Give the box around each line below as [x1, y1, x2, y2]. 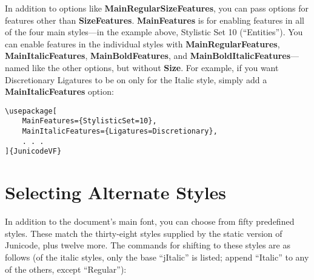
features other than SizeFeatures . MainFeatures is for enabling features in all [5, 13, 304, 26]
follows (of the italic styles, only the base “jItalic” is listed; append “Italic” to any [5, 250, 309, 263]
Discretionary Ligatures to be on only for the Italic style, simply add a [5, 73, 267, 86]
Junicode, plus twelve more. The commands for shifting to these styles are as [5, 239, 290, 251]
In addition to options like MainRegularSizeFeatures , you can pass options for [5, 2, 309, 14]
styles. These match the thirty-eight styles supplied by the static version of [5, 227, 282, 239]
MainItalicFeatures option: [5, 85, 114, 98]
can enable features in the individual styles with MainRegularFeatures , [5, 37, 280, 50]
